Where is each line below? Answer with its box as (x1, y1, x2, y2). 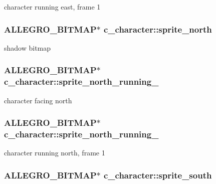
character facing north (4, 95, 72, 105)
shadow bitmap (4, 42, 51, 53)
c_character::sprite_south (103, 168, 212, 181)
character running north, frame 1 (4, 147, 105, 158)
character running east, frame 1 (4, 2, 101, 12)
